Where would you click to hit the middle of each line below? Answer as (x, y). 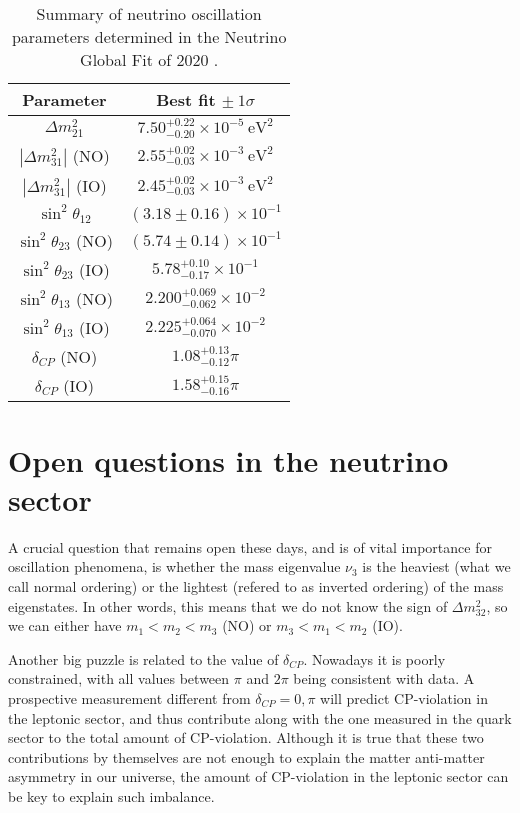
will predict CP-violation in (404, 698)
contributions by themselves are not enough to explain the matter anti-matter (246, 756)
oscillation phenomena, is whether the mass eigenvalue (174, 566)
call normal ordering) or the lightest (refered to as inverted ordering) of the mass (256, 586)
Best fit (186, 99)
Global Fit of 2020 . (149, 59)
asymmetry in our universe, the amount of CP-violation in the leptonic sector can (258, 776)
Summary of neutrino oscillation (149, 13)
